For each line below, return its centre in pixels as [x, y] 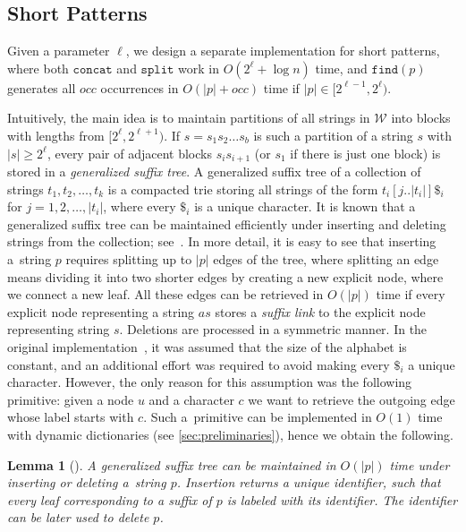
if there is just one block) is [365, 153]
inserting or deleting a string [87, 482]
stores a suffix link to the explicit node [320, 311]
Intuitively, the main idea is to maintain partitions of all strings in [189, 118]
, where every [140, 206]
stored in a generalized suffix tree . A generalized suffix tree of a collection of [214, 172]
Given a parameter [59, 51]
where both [38, 68]
